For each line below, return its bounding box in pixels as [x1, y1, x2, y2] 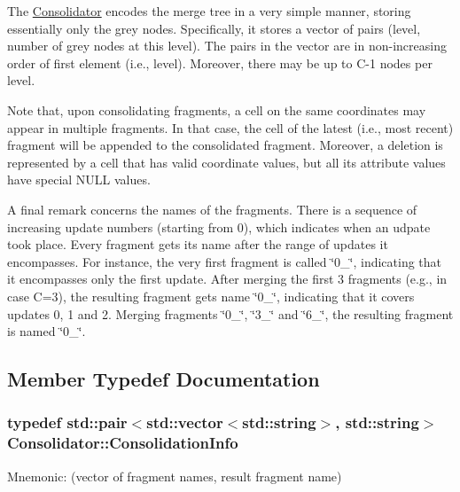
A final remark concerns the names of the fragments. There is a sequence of [7, 199, 417, 218]
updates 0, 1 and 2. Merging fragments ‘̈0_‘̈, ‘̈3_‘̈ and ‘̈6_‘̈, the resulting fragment [7, 304, 454, 323]
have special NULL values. [7, 170, 151, 189]
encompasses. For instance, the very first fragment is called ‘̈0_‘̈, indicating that [7, 252, 442, 270]
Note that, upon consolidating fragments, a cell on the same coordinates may [7, 100, 426, 119]
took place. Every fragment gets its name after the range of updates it [7, 235, 388, 254]
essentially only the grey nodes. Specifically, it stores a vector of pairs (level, [7, 19, 421, 37]
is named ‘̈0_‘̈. [7, 322, 86, 340]
